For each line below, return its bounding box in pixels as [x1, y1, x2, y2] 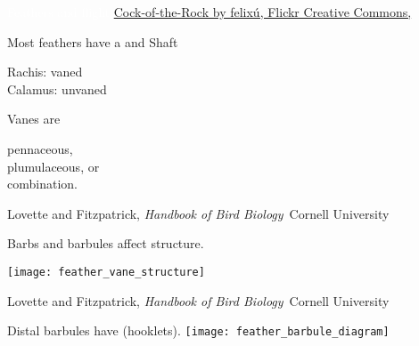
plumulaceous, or [7, 157, 100, 175]
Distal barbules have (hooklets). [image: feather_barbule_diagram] [7, 321, 390, 340]
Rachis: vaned [7, 62, 83, 81]
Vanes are [7, 109, 61, 128]
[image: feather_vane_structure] [7, 265, 205, 278]
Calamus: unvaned [7, 79, 107, 98]
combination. [7, 174, 78, 193]
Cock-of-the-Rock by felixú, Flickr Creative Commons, [113, 3, 412, 20]
